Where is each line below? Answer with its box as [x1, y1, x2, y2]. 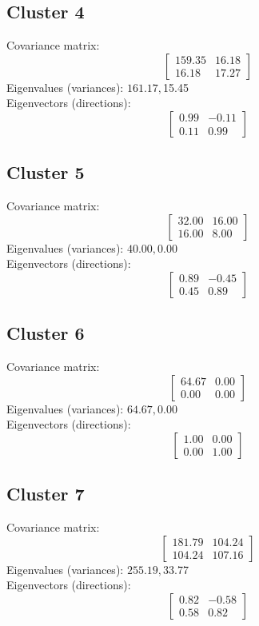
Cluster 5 [6, 160, 85, 185]
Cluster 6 [6, 321, 85, 345]
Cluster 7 [6, 481, 85, 506]
